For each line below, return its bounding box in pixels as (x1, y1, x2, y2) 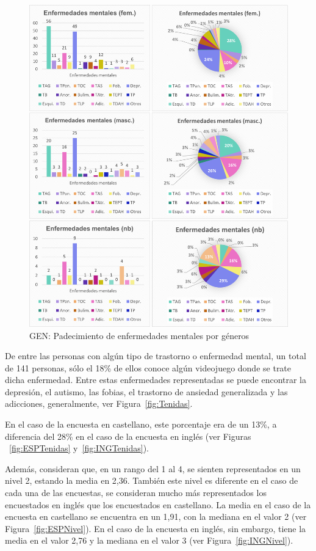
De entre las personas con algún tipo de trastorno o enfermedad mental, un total (5, 349, 306, 362)
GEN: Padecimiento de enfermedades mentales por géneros (29, 329, 250, 341)
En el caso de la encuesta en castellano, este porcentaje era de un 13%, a (5, 418, 277, 431)
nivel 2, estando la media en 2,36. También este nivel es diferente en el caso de (5, 474, 298, 487)
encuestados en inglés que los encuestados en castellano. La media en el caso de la (5, 498, 311, 511)
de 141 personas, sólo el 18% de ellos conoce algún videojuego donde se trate (5, 361, 292, 374)
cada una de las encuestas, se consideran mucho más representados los (5, 486, 267, 499)
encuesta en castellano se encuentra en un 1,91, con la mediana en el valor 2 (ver (5, 510, 307, 523)
